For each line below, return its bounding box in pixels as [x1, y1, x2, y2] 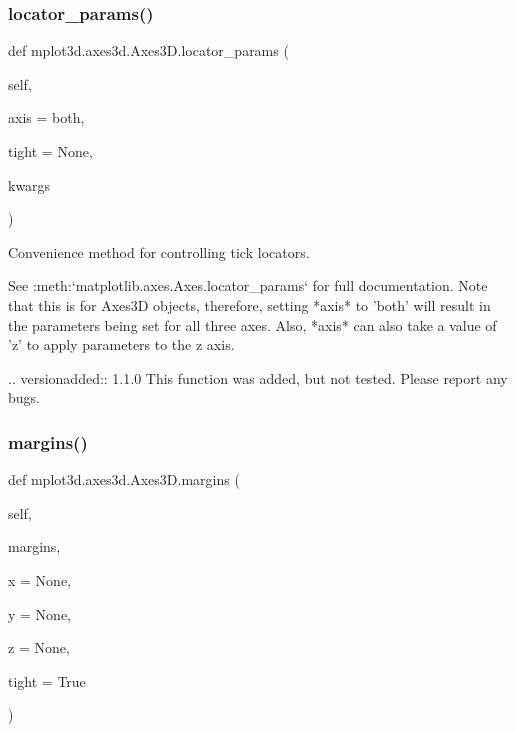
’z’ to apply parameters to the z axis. [8, 334, 235, 355]
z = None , [8, 637, 70, 658]
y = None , [8, 603, 72, 624]
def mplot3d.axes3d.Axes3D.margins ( [8, 469, 240, 490]
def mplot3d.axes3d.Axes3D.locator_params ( [8, 40, 289, 61]
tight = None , [8, 141, 93, 161]
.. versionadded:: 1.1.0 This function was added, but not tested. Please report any [8, 367, 508, 388]
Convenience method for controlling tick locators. [8, 241, 310, 262]
